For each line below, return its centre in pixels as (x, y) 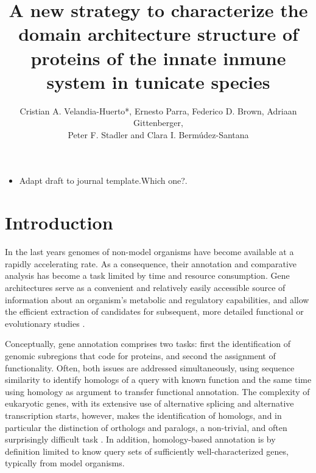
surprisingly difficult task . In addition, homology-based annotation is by (140, 439)
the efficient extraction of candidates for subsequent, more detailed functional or (154, 311)
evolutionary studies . (45, 323)
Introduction (59, 222)
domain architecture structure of (158, 34)
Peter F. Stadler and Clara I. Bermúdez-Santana (158, 134)
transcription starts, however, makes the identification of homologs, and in (143, 415)
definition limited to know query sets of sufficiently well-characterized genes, (147, 451)
